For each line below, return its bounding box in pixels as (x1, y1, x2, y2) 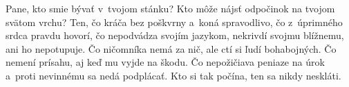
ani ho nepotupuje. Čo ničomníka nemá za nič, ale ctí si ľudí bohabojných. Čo (6, 41, 337, 55)
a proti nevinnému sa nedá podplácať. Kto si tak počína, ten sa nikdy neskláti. (6, 68, 341, 82)
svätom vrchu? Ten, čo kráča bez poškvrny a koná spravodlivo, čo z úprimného (6, 14, 343, 29)
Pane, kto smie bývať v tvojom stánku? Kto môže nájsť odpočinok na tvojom (6, 1, 335, 15)
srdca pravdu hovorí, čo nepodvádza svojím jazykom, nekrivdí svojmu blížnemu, (6, 28, 344, 42)
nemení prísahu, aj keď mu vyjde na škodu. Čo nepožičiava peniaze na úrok (6, 55, 325, 69)
